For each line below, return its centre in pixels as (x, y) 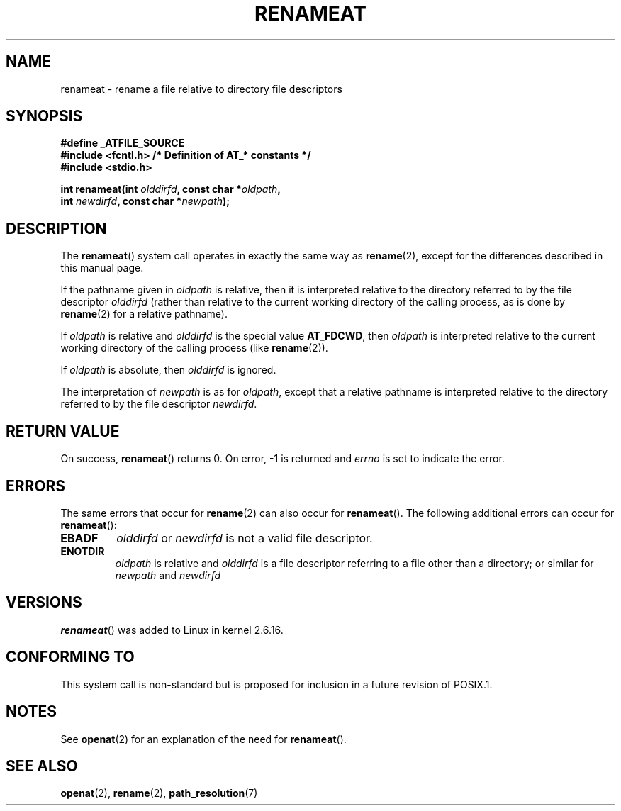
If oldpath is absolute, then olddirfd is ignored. (168, 370)
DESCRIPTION (56, 228)
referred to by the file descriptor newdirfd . (159, 404)
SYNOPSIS (44, 116)
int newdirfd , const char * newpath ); (145, 201)
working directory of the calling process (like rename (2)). (194, 348)
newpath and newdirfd (168, 575)
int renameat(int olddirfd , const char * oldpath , (170, 189)
